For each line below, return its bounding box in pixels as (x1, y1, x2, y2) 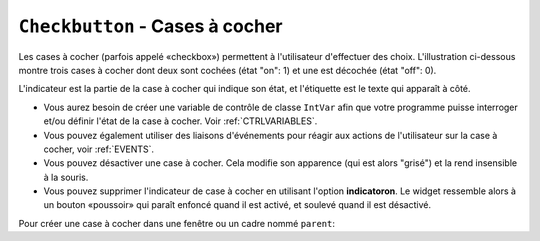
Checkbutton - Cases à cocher (18, 15, 283, 37)
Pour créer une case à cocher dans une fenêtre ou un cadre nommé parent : (18, 217, 335, 229)
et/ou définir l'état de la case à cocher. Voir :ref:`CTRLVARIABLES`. (43, 115, 318, 127)
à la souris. (43, 171, 89, 183)
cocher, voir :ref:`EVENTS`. (43, 143, 155, 155)
